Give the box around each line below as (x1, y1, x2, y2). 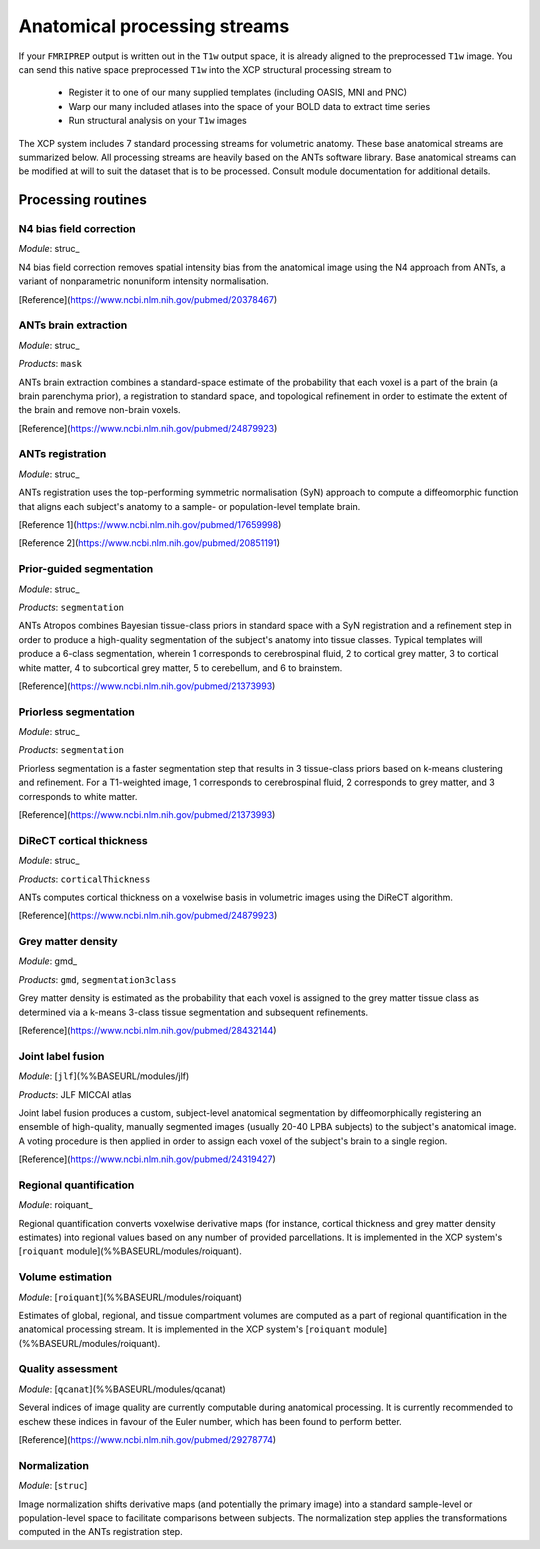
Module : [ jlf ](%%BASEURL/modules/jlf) (18, 1070, 190, 1082)
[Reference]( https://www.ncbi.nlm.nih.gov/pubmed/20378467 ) (18, 293, 278, 305)
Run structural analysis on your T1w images (68, 115, 247, 127)
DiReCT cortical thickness (18, 833, 149, 847)
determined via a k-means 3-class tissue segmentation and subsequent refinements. (18, 1006, 369, 1018)
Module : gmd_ (18, 955, 78, 967)
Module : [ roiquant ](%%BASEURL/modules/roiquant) (18, 1291, 243, 1303)
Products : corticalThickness (18, 873, 151, 885)
